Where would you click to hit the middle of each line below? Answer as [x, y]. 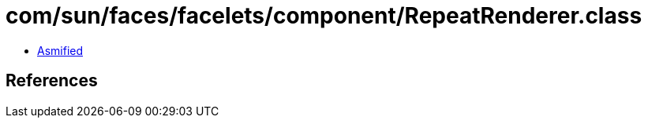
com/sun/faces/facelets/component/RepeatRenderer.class [324, 16]
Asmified [60, 50]
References [52, 81]
